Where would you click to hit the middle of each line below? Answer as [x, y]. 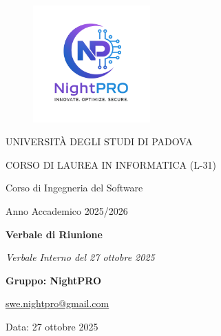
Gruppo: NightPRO [54, 280]
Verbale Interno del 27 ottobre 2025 [80, 257]
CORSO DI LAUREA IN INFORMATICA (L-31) [111, 164]
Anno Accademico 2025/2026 [67, 210]
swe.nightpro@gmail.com [57, 303]
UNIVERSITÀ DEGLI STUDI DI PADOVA [99, 141]
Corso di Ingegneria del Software [74, 188]
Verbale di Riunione [54, 234]
